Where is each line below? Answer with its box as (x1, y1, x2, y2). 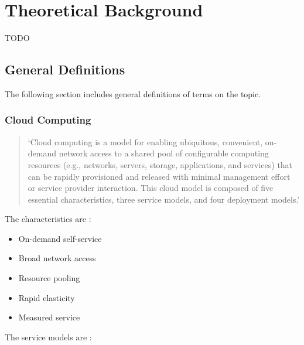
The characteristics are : (5, 213, 91, 225)
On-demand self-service (18, 232, 102, 244)
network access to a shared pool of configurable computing (59, 147, 269, 159)
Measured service (18, 311, 80, 323)
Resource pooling (18, 272, 80, 284)
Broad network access (18, 252, 96, 264)
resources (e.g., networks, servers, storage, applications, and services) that (28, 158, 293, 170)
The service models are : (5, 330, 92, 343)
